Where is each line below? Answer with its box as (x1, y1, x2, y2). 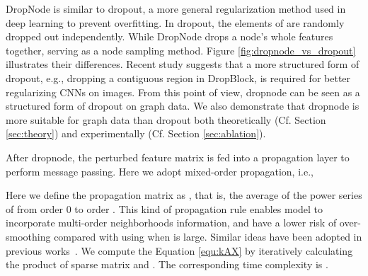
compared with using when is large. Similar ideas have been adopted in (54, 229, 362, 243)
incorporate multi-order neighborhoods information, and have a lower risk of (6, 215, 337, 230)
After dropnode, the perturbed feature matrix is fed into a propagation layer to (6, 149, 350, 164)
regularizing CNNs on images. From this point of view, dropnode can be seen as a (6, 84, 360, 99)
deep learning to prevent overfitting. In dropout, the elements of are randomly (6, 15, 345, 30)
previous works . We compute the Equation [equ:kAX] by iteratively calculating (6, 243, 353, 258)
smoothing (6, 229, 51, 243)
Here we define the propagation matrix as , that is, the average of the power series (6, 188, 362, 202)
